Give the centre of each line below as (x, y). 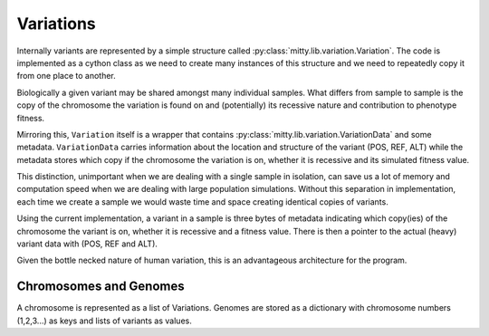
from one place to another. (67, 76)
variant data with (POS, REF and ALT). (87, 244)
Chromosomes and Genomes (101, 287)
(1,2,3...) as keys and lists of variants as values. (104, 321)
